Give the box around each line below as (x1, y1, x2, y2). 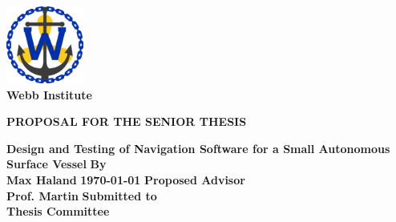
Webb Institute (6, 86, 92, 103)
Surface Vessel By (6, 155, 107, 172)
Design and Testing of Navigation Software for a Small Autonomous (6, 139, 390, 156)
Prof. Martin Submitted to (6, 187, 157, 204)
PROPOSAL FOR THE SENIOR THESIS (6, 113, 247, 130)
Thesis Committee (6, 203, 110, 220)
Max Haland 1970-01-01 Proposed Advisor (6, 171, 245, 188)
